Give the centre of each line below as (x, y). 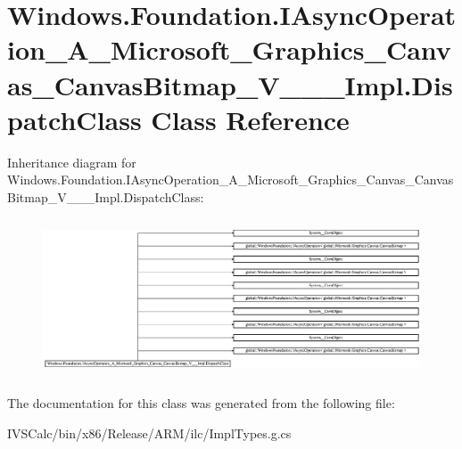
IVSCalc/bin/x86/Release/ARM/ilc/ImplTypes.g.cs (149, 433)
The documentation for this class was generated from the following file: (201, 403)
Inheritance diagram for (72, 162)
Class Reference (250, 119)
